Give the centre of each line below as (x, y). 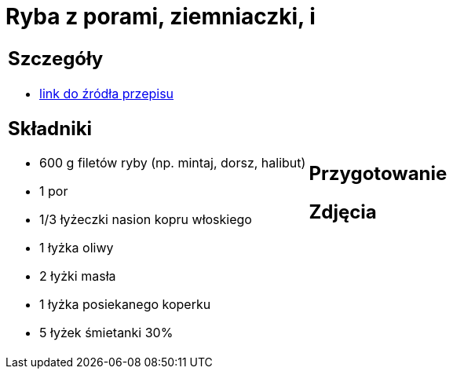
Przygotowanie (378, 173)
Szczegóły (56, 58)
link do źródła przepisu (107, 93)
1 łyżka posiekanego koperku (125, 305)
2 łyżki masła (78, 276)
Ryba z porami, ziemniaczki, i (161, 17)
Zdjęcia (343, 211)
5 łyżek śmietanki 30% (106, 333)
